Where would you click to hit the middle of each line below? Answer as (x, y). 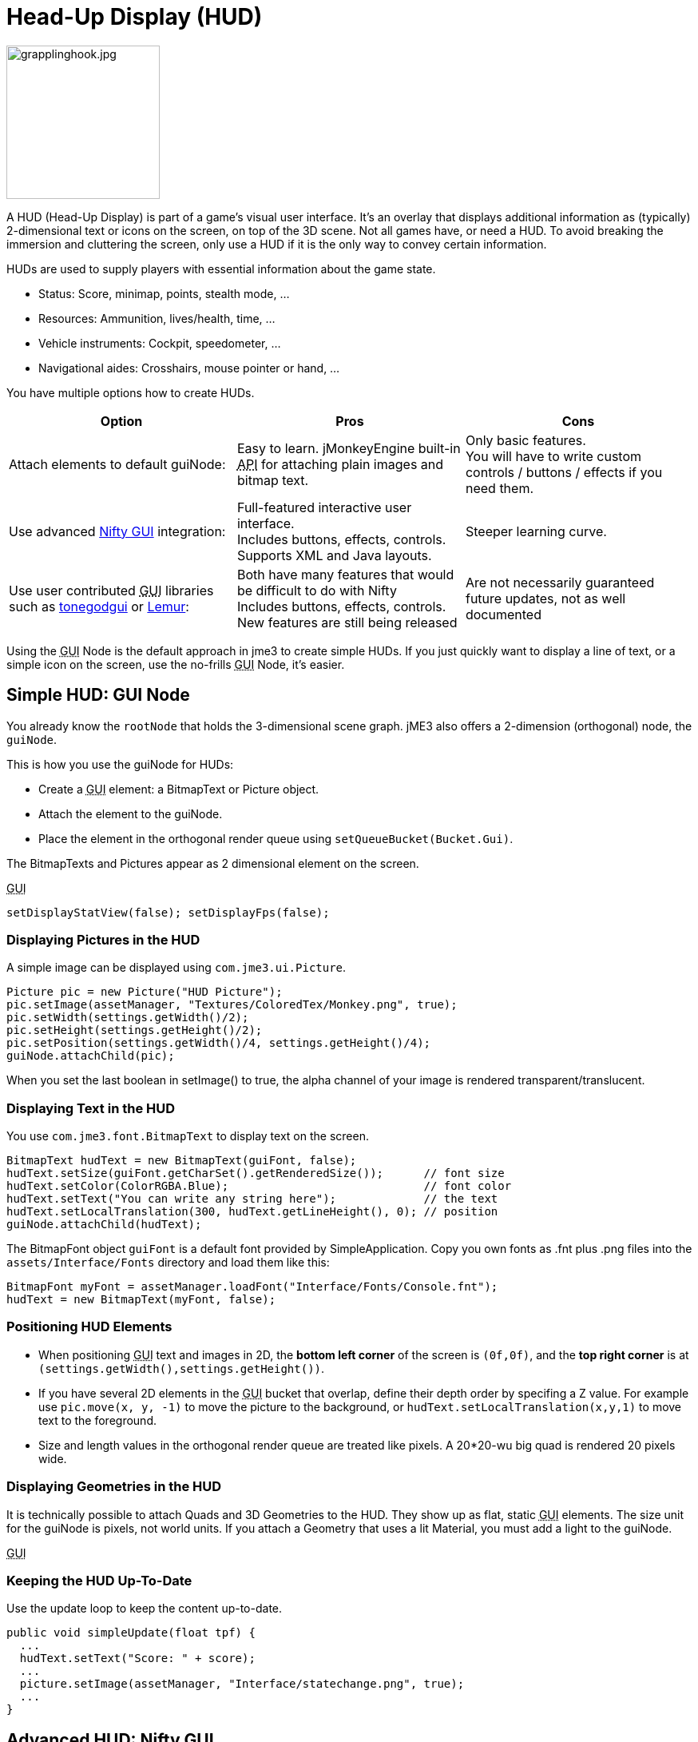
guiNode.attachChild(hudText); (104, 1225)
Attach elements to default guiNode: (117, 464)
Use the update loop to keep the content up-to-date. (145, 1609)
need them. (500, 488)
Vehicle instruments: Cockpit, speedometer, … (160, 343)
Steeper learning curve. (536, 531)
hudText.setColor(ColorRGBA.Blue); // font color (259, 1186)
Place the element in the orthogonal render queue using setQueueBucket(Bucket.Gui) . (276, 838)
